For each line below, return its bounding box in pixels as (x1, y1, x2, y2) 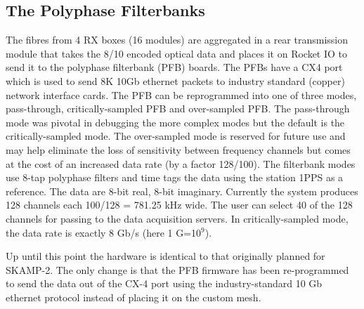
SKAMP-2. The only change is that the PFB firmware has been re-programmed (6, 262, 349, 277)
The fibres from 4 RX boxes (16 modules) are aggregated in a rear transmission (6, 32, 349, 47)
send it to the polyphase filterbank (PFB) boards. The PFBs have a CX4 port (6, 60, 343, 74)
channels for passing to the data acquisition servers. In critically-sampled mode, (6, 211, 349, 225)
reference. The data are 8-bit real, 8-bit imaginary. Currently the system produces (6, 183, 358, 198)
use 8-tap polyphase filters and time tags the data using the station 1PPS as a (6, 170, 344, 185)
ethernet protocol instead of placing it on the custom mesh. (6, 289, 261, 304)
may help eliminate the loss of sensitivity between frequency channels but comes (6, 142, 351, 157)
